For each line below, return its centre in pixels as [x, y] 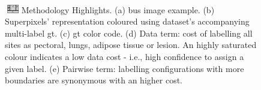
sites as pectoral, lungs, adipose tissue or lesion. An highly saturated [131, 45]
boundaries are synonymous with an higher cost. [94, 80]
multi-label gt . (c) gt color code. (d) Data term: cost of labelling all [129, 33]
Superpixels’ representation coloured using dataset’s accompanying [127, 21]
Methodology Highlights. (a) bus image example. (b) [118, 9]
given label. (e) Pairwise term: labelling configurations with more [124, 68]
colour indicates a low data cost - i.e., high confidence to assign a [124, 56]
